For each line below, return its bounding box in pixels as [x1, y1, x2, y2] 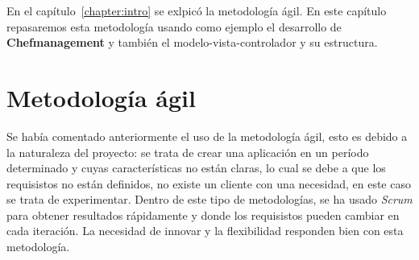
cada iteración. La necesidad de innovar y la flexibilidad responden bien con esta [6, 222, 404, 239]
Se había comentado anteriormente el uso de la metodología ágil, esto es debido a [6, 127, 408, 144]
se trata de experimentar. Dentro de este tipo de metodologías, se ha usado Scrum [6, 191, 413, 208]
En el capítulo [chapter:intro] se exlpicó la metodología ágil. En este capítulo [6, 2, 387, 19]
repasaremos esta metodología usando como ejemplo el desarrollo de [6, 18, 342, 35]
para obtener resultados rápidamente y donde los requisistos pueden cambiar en [6, 206, 400, 223]
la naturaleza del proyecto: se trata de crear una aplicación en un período [6, 143, 369, 160]
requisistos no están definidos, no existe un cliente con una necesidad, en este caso [6, 175, 411, 192]
